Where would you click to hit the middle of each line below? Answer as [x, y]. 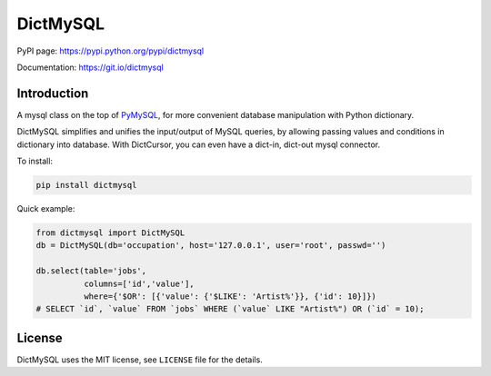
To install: [35, 161]
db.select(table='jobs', [91, 271]
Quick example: [46, 208]
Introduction [53, 93]
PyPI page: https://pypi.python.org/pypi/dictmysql [110, 51]
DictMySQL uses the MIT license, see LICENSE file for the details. [140, 360]
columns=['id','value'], [139, 283]
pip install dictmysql [86, 185]
